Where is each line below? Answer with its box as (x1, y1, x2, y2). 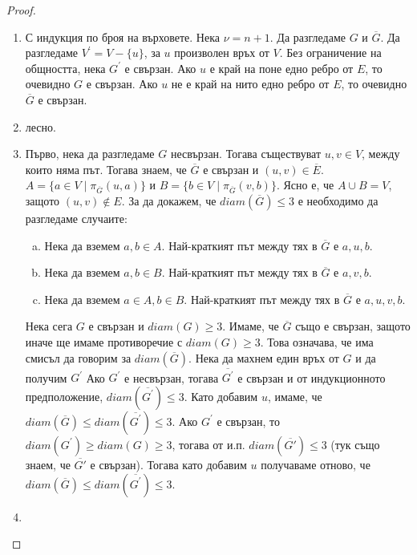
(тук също (330, 435, 380, 452)
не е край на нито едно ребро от (171, 75, 330, 92)
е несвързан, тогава (124, 369, 219, 386)
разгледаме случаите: (25, 210, 128, 227)
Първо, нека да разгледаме (25, 145, 155, 162)
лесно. (25, 118, 56, 135)
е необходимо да (298, 192, 379, 209)
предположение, (25, 387, 103, 404)
